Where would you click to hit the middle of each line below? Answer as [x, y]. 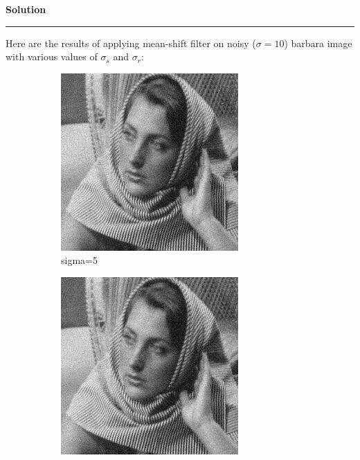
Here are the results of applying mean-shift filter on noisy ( [131, 43]
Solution [26, 9]
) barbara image [318, 43]
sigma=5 [79, 260]
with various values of [52, 56]
